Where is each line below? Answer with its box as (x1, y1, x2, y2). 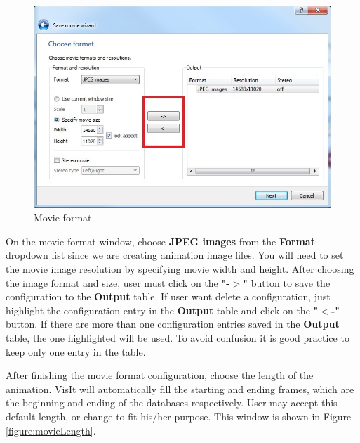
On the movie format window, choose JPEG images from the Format (6, 233, 315, 248)
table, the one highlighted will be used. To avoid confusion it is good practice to (6, 330, 349, 345)
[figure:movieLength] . (6, 423, 96, 437)
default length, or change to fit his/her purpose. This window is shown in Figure (6, 409, 352, 423)
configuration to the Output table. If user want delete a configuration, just (6, 289, 331, 304)
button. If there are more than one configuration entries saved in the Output (6, 316, 340, 331)
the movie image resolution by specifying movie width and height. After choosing (6, 262, 354, 276)
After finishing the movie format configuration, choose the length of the (6, 368, 314, 383)
